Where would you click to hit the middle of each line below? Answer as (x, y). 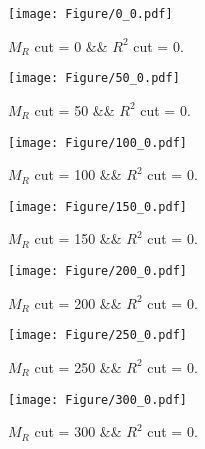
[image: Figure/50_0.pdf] (94, 78)
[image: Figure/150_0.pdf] (97, 206)
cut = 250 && (78, 366)
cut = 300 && (78, 431)
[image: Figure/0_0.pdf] (90, 14)
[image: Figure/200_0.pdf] (97, 271)
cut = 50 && (74, 109)
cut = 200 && (78, 302)
